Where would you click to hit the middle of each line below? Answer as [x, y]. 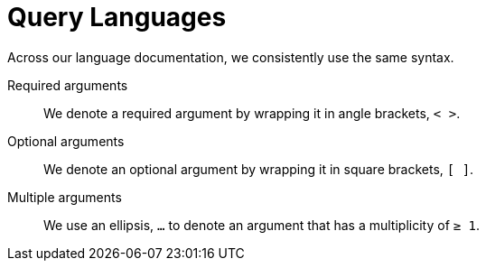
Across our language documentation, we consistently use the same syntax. [231, 57]
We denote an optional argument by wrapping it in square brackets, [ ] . [259, 169]
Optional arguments [66, 141]
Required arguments [68, 85]
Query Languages [117, 17]
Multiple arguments [65, 197]
